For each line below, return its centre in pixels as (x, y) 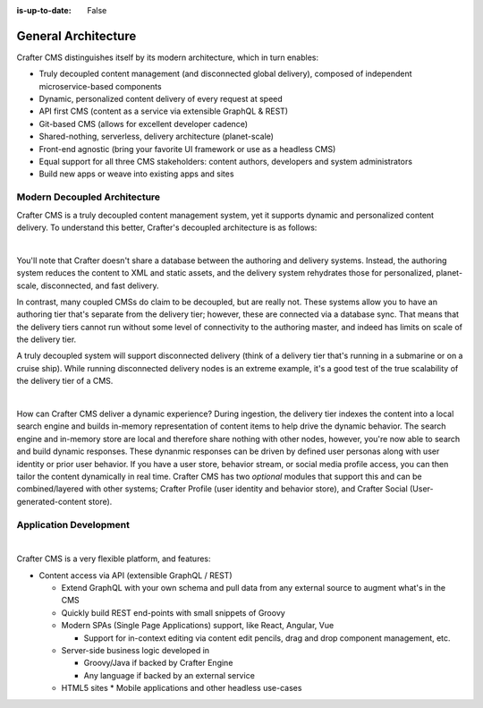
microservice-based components (100, 86)
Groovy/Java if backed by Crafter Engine (158, 663)
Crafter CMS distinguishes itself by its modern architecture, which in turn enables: (168, 57)
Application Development (73, 525)
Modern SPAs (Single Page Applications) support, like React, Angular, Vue (198, 626)
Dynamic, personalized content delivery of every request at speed (161, 99)
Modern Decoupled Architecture (89, 197)
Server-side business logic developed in (136, 651)
